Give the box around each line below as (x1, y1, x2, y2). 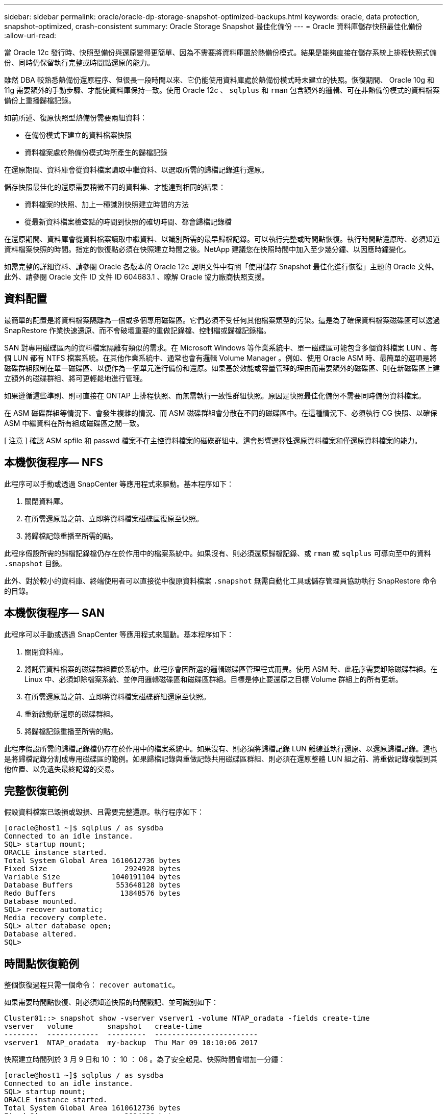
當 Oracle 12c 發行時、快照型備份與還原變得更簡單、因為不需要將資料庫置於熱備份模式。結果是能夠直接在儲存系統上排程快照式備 (4, 48, 437, 57)
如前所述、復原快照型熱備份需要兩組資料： (4, 113, 147, 122)
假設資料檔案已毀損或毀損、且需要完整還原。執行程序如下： (4, 807, 204, 817)
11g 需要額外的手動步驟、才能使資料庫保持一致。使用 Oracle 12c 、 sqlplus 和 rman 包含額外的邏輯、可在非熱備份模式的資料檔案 (4, 86, 440, 94)
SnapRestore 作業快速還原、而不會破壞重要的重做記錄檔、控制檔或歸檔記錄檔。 (4, 325, 271, 335)
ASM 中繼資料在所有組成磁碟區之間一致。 (4, 418, 144, 427)
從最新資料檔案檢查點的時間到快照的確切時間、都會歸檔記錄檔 (24, 217, 232, 226)
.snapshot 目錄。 (4, 559, 66, 568)
